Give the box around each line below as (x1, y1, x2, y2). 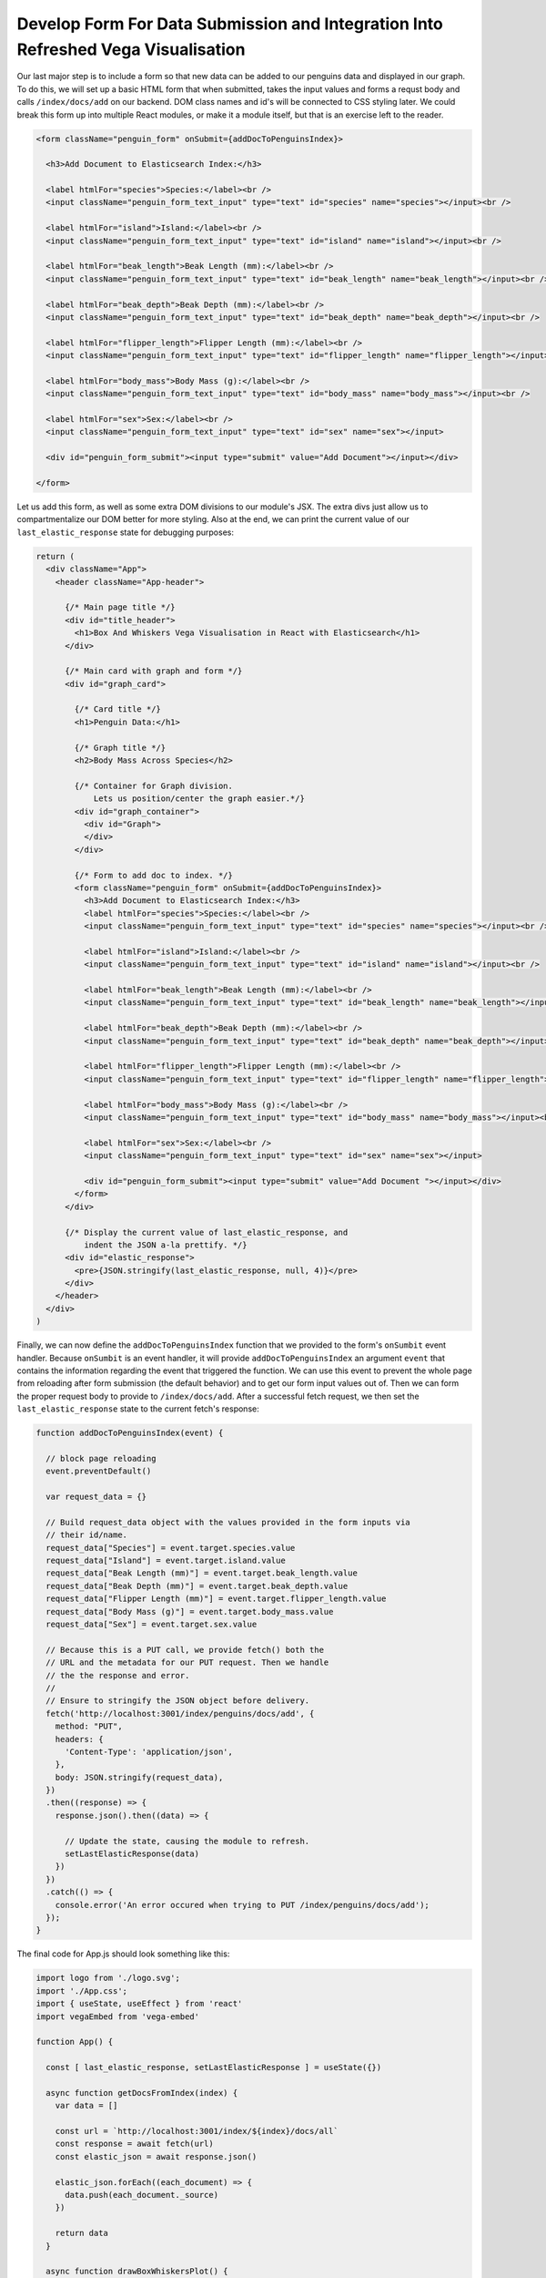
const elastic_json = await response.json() (55, 2151, 258, 2161)
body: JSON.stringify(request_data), (55, 1772, 224, 1782)
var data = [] (55, 2100, 118, 2111)
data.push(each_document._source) (65, 2190, 218, 2200)
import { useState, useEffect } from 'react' (35, 1998, 243, 2009)
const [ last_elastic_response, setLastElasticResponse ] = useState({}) (45, 2062, 382, 2073)
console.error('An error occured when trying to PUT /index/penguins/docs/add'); (55, 1900, 430, 1910)
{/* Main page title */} (65, 602, 177, 612)
